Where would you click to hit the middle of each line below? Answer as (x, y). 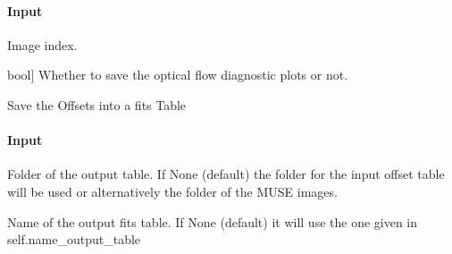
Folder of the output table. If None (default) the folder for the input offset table (226, 174)
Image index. (42, 44)
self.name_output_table (74, 239)
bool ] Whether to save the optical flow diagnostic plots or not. (178, 75)
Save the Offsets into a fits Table (97, 104)
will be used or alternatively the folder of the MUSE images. (172, 191)
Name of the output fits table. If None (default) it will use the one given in (213, 221)
